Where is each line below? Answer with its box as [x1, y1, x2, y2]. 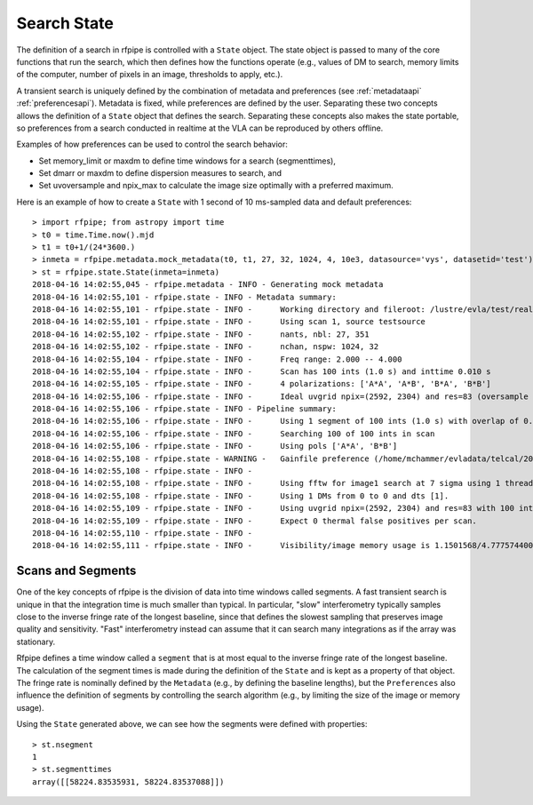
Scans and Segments [16, 563, 137, 578]
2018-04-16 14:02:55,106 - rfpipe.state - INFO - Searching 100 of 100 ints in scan [32, 428, 435, 439]
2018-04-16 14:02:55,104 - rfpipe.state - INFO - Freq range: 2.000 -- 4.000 [32, 354, 402, 364]
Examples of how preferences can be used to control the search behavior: [16, 139, 289, 150]
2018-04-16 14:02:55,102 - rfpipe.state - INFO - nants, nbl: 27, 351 [32, 329, 370, 339]
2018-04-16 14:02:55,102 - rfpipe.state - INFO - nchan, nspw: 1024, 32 [32, 342, 379, 352]
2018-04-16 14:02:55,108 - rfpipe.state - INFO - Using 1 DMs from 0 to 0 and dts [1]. [32, 490, 449, 501]
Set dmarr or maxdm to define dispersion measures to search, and [38, 168, 282, 179]
